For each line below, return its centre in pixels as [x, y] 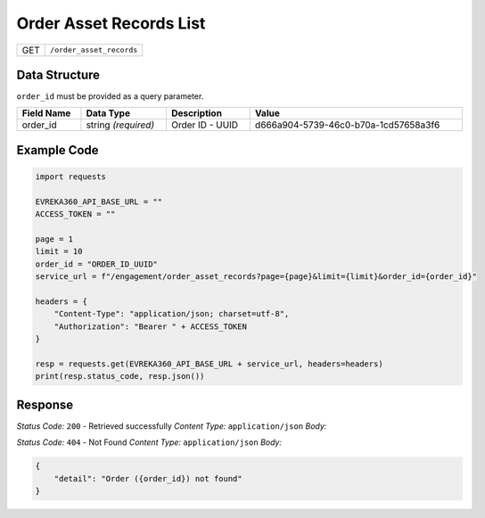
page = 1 [54, 239]
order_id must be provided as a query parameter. [110, 96]
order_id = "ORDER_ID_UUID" [96, 264]
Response [45, 404]
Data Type [108, 113]
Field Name [46, 113]
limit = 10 [59, 251]
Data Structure [58, 74]
